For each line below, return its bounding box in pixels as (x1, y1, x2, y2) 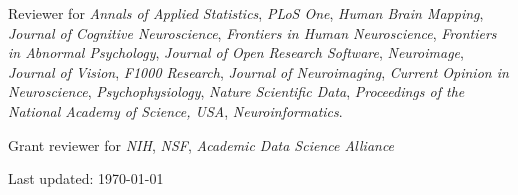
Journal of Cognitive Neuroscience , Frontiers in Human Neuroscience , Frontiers (8, 22, 497, 43)
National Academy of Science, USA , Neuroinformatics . (8, 100, 343, 121)
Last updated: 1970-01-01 (8, 168, 164, 189)
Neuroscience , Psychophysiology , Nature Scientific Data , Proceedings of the (8, 81, 465, 102)
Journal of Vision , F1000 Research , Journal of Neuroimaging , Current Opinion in (8, 61, 509, 82)
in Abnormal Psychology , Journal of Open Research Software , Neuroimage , (8, 42, 464, 63)
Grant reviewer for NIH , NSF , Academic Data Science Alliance (8, 134, 395, 155)
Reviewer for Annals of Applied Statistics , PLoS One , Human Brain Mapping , (8, 3, 484, 23)
